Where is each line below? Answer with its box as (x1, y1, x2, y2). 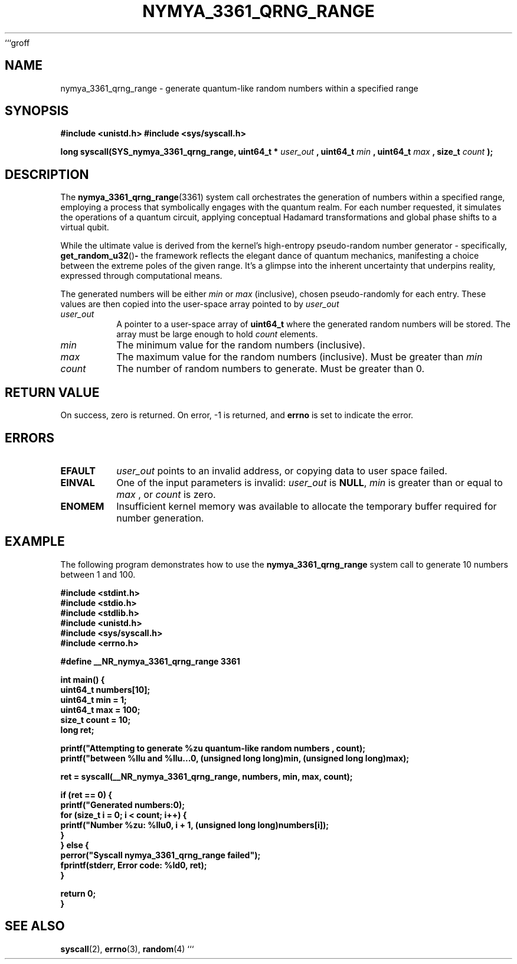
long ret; (60, 724, 94, 735)
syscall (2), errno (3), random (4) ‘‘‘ (60, 943, 194, 954)
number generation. (116, 512, 204, 524)
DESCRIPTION (5, 167, 89, 182)
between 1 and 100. (60, 569, 136, 579)
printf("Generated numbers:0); (60, 799, 185, 810)
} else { (60, 839, 89, 850)
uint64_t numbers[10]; (60, 684, 150, 695)
